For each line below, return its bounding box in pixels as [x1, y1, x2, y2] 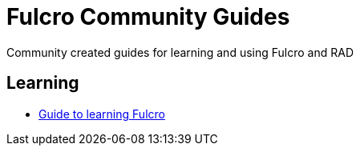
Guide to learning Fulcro [38, 106, 165, 121]
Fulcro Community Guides [6, 3, 290, 30]
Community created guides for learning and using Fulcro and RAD [6, 45, 354, 59]
